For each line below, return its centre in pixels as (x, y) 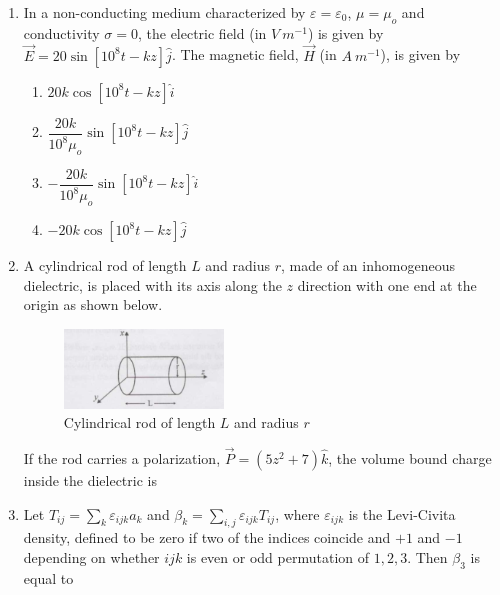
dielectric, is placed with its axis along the (152, 284)
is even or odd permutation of (278, 557)
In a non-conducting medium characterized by (164, 12)
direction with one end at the (387, 284)
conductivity (61, 32)
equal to (48, 577)
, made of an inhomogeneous (368, 265)
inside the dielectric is (90, 480)
